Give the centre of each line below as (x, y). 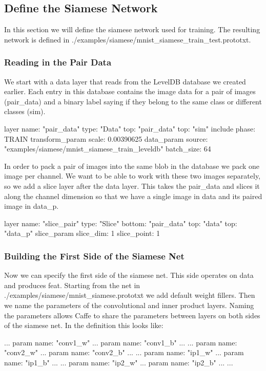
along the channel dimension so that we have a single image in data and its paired (133, 196)
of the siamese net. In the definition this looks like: (84, 325)
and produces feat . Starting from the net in (72, 285)
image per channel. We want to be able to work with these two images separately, (132, 176)
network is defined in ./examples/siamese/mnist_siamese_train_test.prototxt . (128, 39)
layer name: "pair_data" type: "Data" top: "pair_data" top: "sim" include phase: (130, 128)
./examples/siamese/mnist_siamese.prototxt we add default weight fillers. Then (130, 295)
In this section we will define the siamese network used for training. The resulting (132, 29)
